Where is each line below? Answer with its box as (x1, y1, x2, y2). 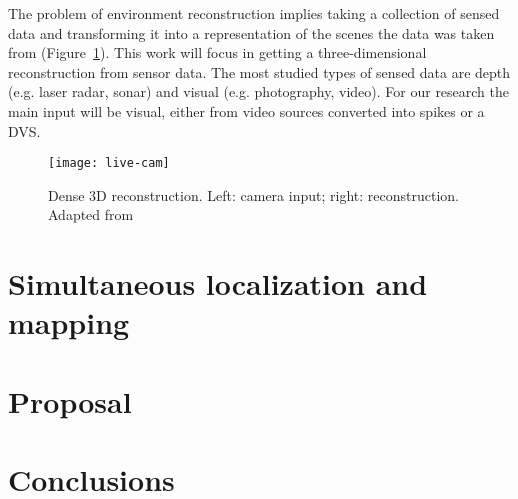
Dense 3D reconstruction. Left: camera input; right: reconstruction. (48, 184, 459, 205)
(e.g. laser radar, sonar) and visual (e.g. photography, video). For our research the (8, 81, 510, 102)
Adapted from (48, 204, 134, 225)
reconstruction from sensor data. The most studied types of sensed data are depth (8, 61, 511, 82)
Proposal (8, 380, 132, 421)
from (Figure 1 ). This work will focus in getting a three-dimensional (8, 42, 427, 63)
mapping (8, 302, 130, 343)
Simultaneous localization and (8, 263, 428, 304)
